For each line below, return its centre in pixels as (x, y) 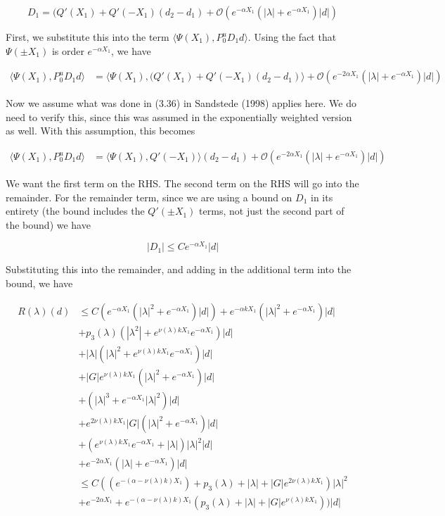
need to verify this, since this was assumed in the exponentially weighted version (179, 117)
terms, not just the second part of (272, 211)
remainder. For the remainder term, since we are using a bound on (149, 197)
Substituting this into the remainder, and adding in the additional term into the (179, 269)
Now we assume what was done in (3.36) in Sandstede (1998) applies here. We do (181, 103)
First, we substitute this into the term (88, 37)
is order (68, 50)
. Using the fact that (292, 37)
